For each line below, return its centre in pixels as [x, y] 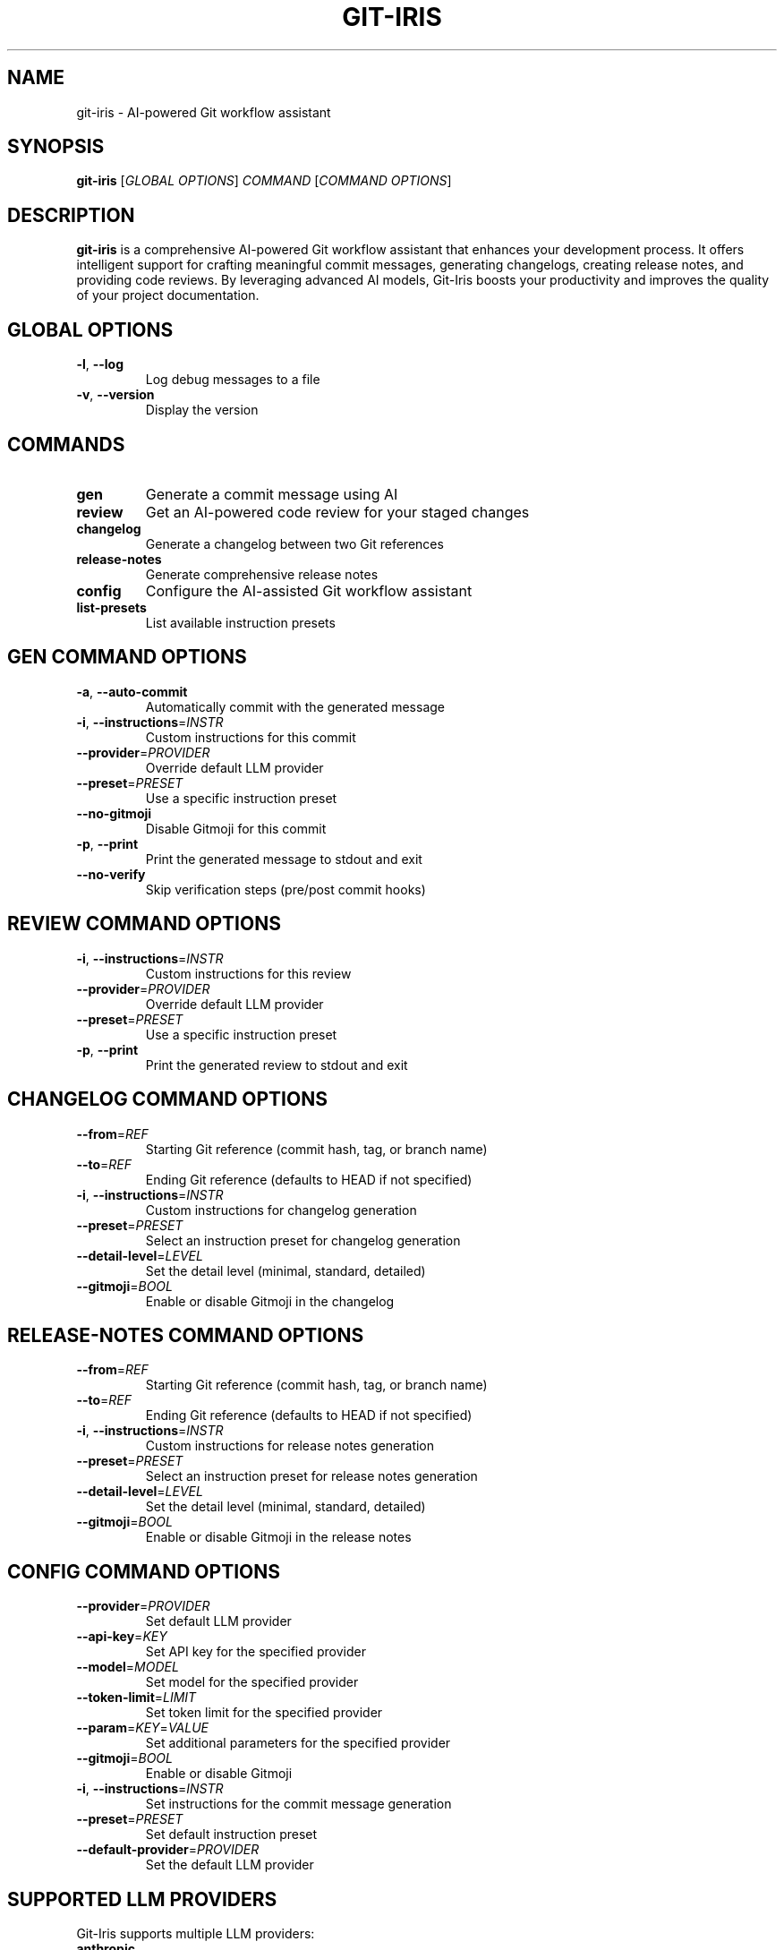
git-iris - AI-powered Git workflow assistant [204, 112]
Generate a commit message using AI [272, 494]
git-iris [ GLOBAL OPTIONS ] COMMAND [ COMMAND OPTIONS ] [264, 181]
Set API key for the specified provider [256, 1652]
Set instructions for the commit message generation [298, 1804]
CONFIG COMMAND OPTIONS [144, 1571]
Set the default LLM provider [230, 1865]
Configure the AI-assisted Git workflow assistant [309, 590]
